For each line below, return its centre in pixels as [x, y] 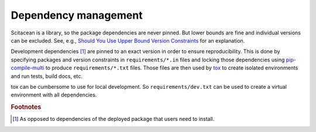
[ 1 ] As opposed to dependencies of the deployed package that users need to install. [114, 119]
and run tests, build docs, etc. [47, 76]
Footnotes [26, 107]
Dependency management [77, 15]
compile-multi [28, 68]
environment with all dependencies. [54, 95]
